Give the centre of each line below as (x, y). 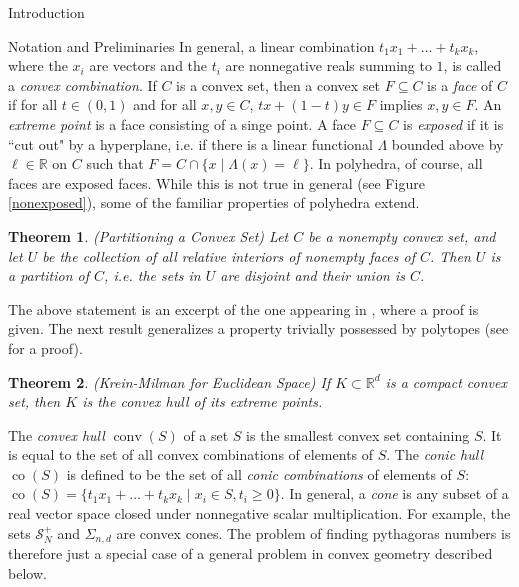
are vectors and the (148, 65)
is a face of (460, 84)
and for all (165, 104)
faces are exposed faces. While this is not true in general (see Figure (216, 182)
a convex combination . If (82, 84)
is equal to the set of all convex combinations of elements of (191, 454)
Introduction (46, 12)
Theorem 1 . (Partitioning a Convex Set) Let (148, 235)
